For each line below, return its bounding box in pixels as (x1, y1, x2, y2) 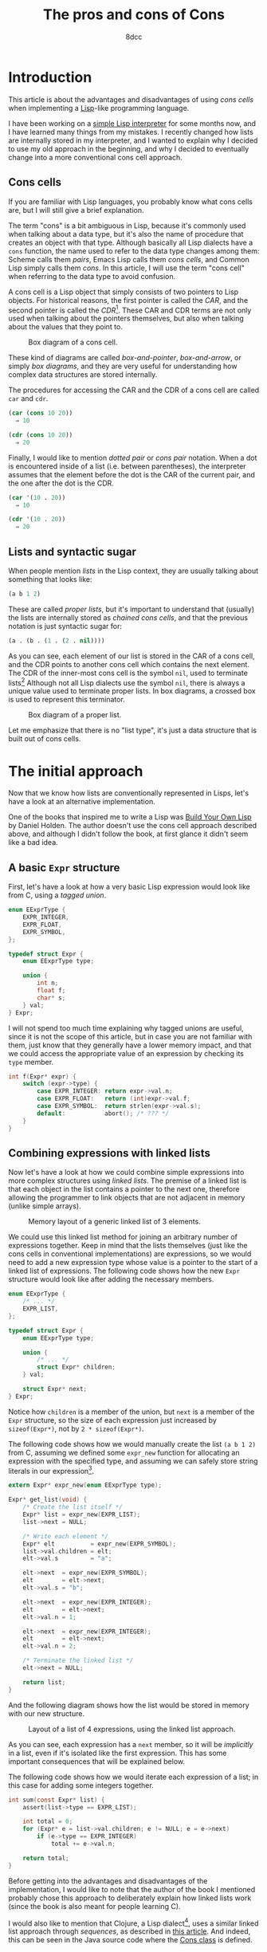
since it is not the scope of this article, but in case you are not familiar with (8, 1031, 253, 1041)
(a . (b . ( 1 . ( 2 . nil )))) (8, 636, 105, 645)
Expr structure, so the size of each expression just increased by (8, 1415, 217, 1424)
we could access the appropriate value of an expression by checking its (8, 1048, 245, 1058)
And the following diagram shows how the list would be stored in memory (8, 1700, 249, 1710)
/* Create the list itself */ (22, 1503, 124, 1511)
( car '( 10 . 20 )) (8, 493, 66, 501)
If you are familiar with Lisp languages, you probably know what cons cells (8, 197, 253, 206)
